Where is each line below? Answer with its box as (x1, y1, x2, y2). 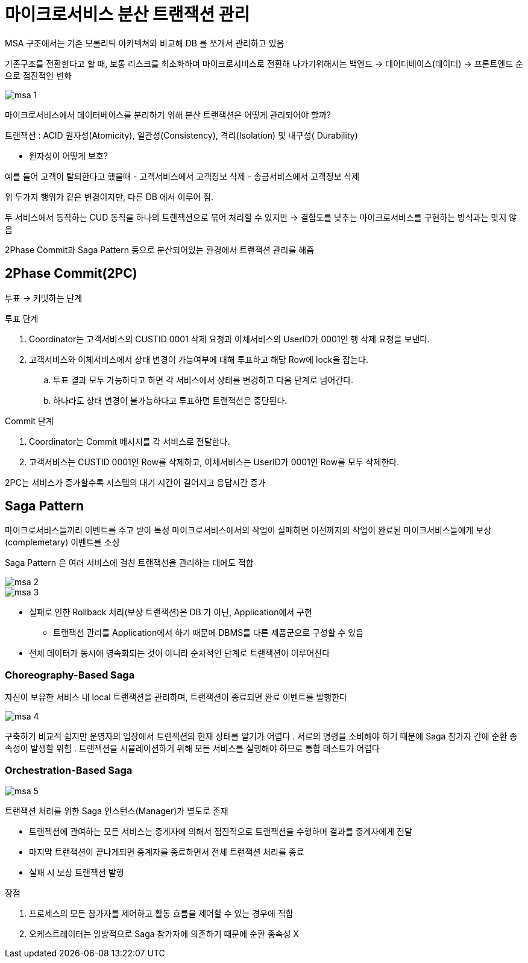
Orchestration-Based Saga (5, 764, 133, 776)
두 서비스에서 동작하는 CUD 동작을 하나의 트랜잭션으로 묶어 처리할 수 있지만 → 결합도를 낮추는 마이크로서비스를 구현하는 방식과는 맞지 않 (5, 212, 517, 222)
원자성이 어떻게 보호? (29, 150, 108, 161)
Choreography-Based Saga (5, 668, 135, 681)
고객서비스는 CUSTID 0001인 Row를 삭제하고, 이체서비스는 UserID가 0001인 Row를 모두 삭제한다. (29, 456, 400, 467)
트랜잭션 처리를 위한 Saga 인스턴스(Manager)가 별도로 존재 (5, 805, 228, 816)
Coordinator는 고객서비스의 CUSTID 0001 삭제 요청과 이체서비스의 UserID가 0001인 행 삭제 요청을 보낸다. (29, 333, 430, 344)
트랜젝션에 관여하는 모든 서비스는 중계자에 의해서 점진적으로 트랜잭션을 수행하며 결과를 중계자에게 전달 (29, 826, 412, 836)
